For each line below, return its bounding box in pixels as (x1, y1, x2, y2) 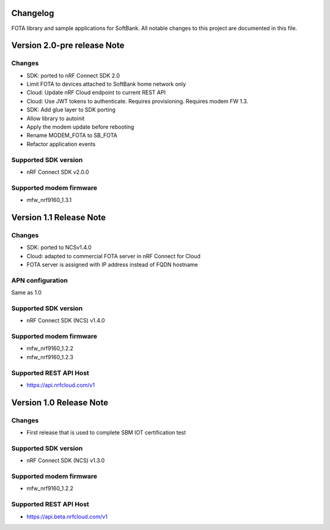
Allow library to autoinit (26, 114, 85, 122)
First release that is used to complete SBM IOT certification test (26, 429, 186, 436)
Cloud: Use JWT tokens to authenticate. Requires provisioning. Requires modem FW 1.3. (26, 97, 249, 105)
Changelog (11, 8, 54, 18)
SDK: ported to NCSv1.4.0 (26, 244, 92, 251)
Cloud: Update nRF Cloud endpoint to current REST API (26, 89, 166, 96)
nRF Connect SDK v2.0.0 (26, 168, 89, 176)
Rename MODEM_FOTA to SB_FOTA (26, 132, 117, 139)
